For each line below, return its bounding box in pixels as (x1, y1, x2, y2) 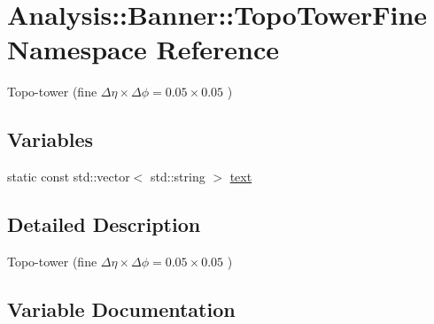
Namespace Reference (7, 31, 279, 67)
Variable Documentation (7, 295, 236, 322)
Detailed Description (7, 211, 201, 238)
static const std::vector (7, 167, 130, 186)
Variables (7, 126, 94, 153)
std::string (151, 167, 205, 186)
